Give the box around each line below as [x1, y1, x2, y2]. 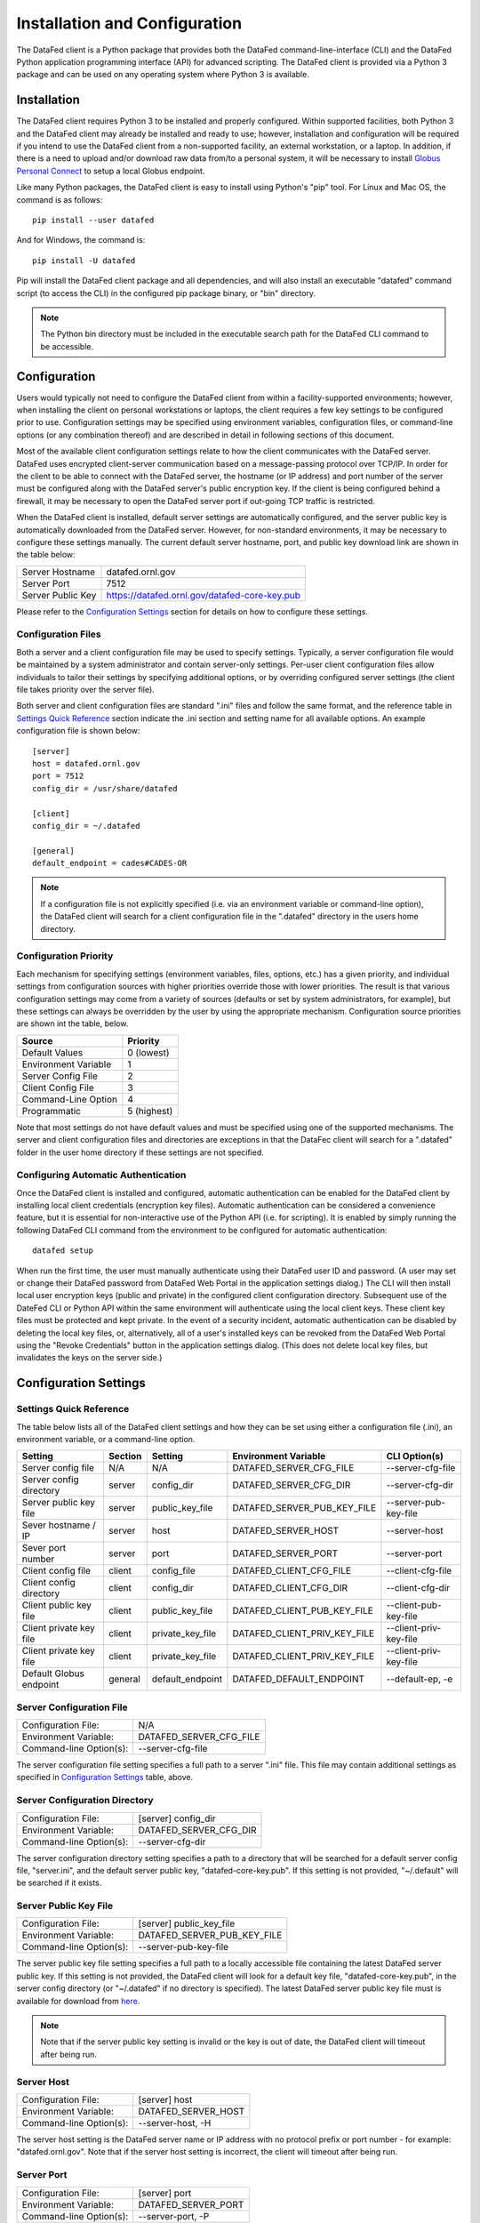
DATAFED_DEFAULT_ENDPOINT [232, 1673, 364, 1685]
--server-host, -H [138, 2116, 212, 2129]
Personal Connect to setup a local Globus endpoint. [16, 165, 205, 176]
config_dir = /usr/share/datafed [32, 783, 178, 793]
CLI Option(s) [386, 1450, 444, 1463]
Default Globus [21, 1667, 84, 1680]
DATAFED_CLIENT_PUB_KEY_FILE [232, 1605, 373, 1617]
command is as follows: [16, 194, 103, 205]
